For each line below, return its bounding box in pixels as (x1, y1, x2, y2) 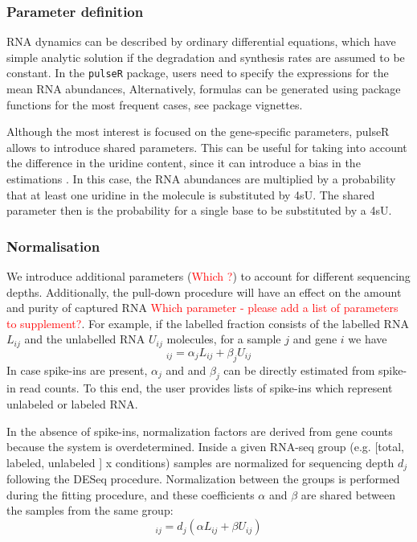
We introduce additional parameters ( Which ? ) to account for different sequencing (6, 268, 411, 285)
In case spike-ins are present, (6, 361, 148, 378)
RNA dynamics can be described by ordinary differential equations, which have (6, 33, 396, 50)
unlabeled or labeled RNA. (6, 396, 138, 413)
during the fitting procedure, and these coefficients (6, 486, 255, 503)
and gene (292, 331, 337, 347)
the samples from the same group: (6, 502, 174, 519)
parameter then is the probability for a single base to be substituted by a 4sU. (6, 202, 392, 219)
